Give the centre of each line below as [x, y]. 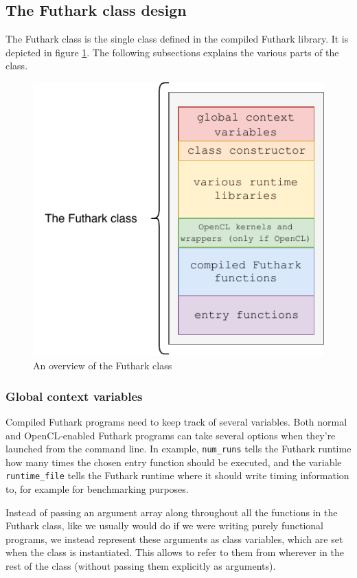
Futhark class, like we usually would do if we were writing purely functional [164, 525]
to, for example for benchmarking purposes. [97, 489]
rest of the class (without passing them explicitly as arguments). [141, 566]
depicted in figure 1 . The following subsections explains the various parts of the [172, 52]
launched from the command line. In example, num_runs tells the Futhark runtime [178, 449]
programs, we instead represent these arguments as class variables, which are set [174, 539]
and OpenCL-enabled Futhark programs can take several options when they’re [171, 435]
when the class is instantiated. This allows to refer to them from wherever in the [175, 552]
